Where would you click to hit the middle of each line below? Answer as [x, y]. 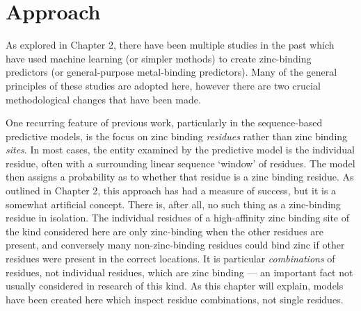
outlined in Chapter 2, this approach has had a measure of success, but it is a [171, 191]
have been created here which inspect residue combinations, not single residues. [175, 299]
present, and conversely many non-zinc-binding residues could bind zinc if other [175, 245]
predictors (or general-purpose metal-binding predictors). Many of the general [171, 72]
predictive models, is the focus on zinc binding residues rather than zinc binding [177, 136]
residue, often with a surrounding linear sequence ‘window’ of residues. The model [180, 163]
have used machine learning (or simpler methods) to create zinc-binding [159, 58]
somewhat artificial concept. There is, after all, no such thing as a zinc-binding [173, 204]
